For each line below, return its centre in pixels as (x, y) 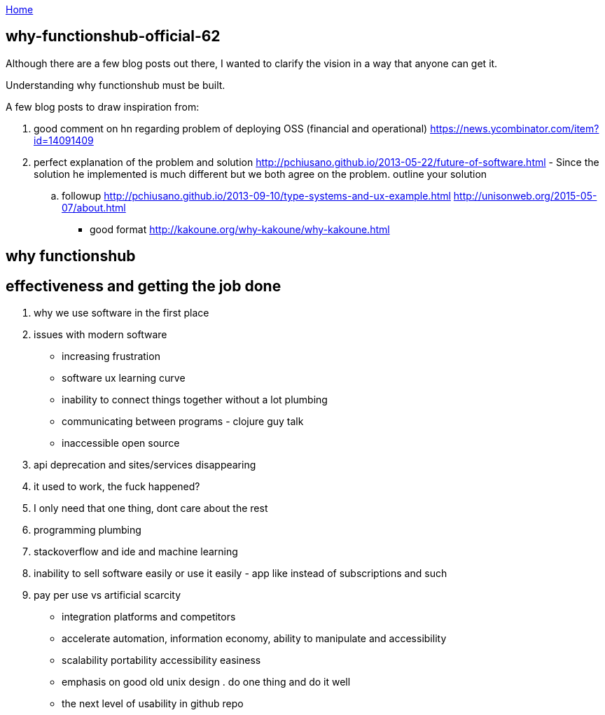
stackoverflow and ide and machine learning (136, 552)
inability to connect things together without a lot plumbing (195, 400)
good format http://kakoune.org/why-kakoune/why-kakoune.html (240, 229)
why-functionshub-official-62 (113, 36)
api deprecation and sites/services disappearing (145, 465)
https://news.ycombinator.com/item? (515, 128)
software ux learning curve (124, 378)
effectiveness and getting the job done (144, 286)
